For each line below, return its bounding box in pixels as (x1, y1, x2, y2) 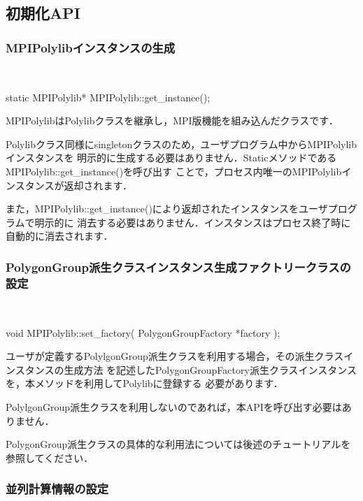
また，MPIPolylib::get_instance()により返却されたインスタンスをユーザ (6, 201, 328, 216)
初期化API (6, 2, 80, 24)
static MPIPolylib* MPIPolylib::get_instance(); (6, 89, 211, 104)
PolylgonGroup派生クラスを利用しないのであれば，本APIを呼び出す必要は (6, 400, 342, 414)
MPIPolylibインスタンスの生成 (6, 38, 176, 56)
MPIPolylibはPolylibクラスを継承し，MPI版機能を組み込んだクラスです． (6, 113, 339, 128)
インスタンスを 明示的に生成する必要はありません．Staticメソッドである (6, 150, 337, 165)
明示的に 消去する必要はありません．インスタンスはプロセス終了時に (34, 215, 351, 229)
